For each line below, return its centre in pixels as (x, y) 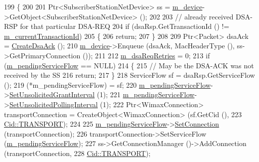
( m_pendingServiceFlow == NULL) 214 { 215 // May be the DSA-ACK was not (129, 65)
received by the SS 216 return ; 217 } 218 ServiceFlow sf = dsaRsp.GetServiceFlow (129, 75)
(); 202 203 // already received (187, 16)
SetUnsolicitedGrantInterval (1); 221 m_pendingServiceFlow (102, 94)
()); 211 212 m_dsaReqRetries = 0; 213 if (146, 55)
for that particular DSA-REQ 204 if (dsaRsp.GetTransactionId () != (125, 26)
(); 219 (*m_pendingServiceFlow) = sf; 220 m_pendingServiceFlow (107, 84)
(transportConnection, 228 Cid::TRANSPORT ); (77, 153)
